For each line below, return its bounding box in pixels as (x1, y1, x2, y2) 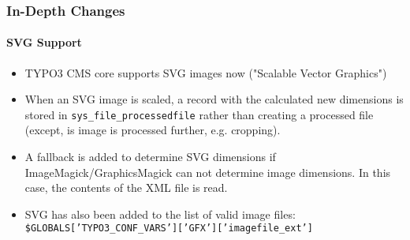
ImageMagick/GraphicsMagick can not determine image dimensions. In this (24, 163, 391, 180)
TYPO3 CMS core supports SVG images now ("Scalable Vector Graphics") (24, 64, 387, 81)
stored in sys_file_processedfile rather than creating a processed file (24, 106, 374, 122)
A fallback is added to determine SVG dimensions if (24, 148, 276, 165)
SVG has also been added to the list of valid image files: (24, 205, 296, 222)
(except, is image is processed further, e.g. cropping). (24, 122, 281, 138)
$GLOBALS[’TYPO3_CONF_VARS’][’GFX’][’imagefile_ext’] (24, 223, 313, 234)
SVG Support (6, 34, 82, 51)
